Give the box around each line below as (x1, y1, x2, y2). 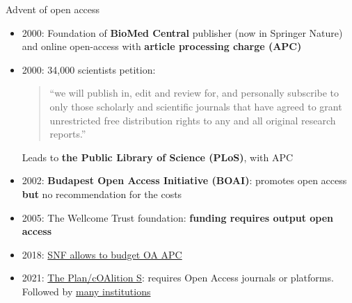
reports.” (49, 126, 86, 141)
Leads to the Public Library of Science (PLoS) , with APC (22, 149, 294, 164)
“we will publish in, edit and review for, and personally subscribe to (49, 85, 339, 100)
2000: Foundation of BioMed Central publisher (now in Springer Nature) (22, 25, 343, 40)
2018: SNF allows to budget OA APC (22, 247, 182, 261)
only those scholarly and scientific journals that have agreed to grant (49, 99, 342, 113)
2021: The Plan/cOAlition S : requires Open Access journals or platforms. (22, 270, 334, 285)
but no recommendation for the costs (22, 186, 182, 201)
